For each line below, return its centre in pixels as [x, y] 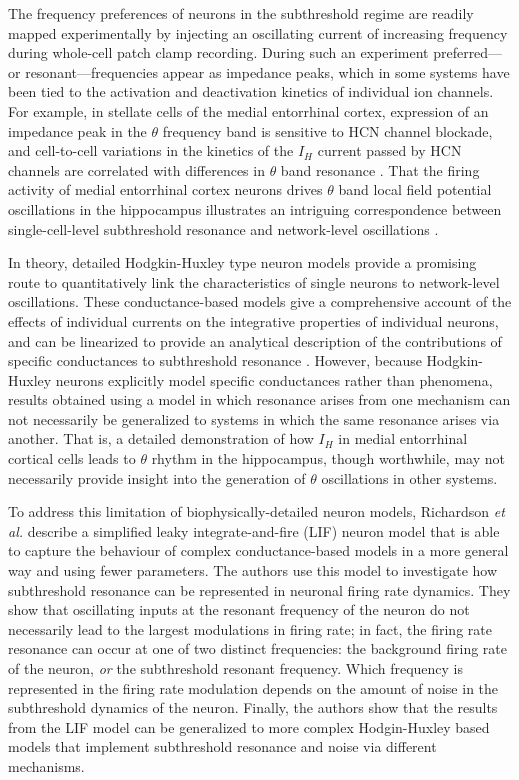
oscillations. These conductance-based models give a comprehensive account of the [260, 301]
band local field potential [415, 189]
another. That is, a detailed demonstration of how [161, 438]
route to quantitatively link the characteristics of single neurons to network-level [254, 281]
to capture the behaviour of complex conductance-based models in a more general [258, 550]
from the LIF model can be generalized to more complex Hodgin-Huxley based [249, 726]
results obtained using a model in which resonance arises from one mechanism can [259, 399]
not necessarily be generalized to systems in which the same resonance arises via [254, 418]
